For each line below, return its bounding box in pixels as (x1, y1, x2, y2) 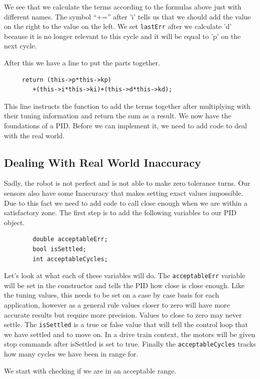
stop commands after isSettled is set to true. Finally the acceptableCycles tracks (4, 339, 256, 349)
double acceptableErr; (32, 236, 108, 243)
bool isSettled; (32, 245, 86, 253)
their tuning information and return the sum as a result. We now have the (4, 110, 231, 121)
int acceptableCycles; (32, 255, 108, 263)
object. (4, 217, 25, 227)
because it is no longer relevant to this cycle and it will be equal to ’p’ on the (4, 30, 241, 41)
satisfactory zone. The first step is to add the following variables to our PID (4, 207, 236, 218)
